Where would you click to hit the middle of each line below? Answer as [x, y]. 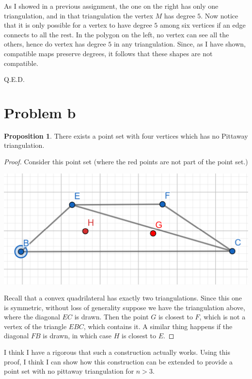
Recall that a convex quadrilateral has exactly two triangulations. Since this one [123, 298]
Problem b [40, 112]
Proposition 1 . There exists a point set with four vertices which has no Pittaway [126, 135]
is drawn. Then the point [111, 317]
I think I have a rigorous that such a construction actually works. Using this [117, 352]
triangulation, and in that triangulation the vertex [79, 15]
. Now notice [220, 15]
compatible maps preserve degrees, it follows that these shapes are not [108, 53]
